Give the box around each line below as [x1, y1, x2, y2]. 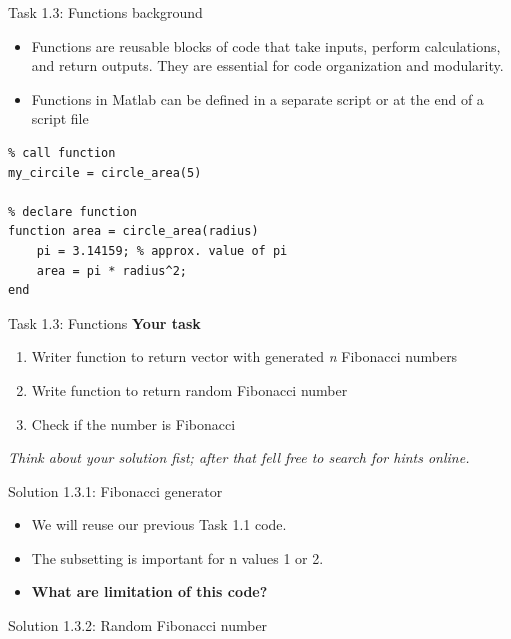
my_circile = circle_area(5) [8, 165, 202, 180]
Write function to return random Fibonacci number [31, 379, 348, 400]
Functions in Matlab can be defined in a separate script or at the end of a [31, 88, 484, 109]
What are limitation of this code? [31, 581, 268, 602]
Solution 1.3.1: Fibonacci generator [8, 480, 223, 501]
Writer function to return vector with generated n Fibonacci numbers [31, 346, 458, 367]
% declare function [8, 204, 137, 219]
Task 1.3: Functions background [8, 2, 203, 22]
